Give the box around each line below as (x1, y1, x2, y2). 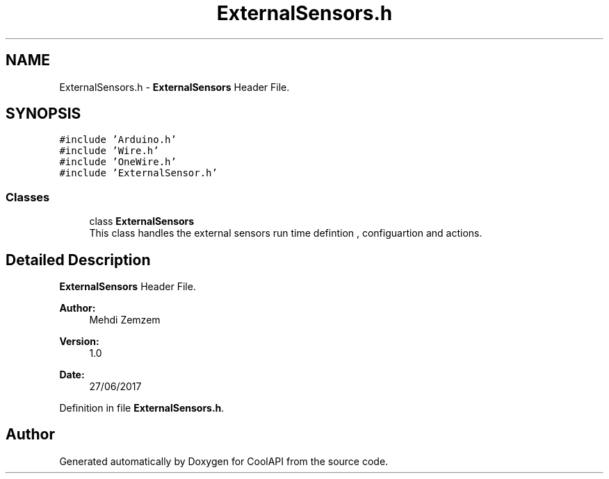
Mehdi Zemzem (89, 314, 161, 326)
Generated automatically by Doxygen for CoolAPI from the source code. (59, 455, 389, 467)
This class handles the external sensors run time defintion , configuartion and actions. (89, 227, 482, 239)
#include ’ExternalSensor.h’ (59, 167, 218, 179)
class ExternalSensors (89, 215, 195, 228)
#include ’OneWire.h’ (59, 156, 177, 168)
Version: (59, 335, 99, 348)
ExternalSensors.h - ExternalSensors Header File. (59, 81, 290, 93)
